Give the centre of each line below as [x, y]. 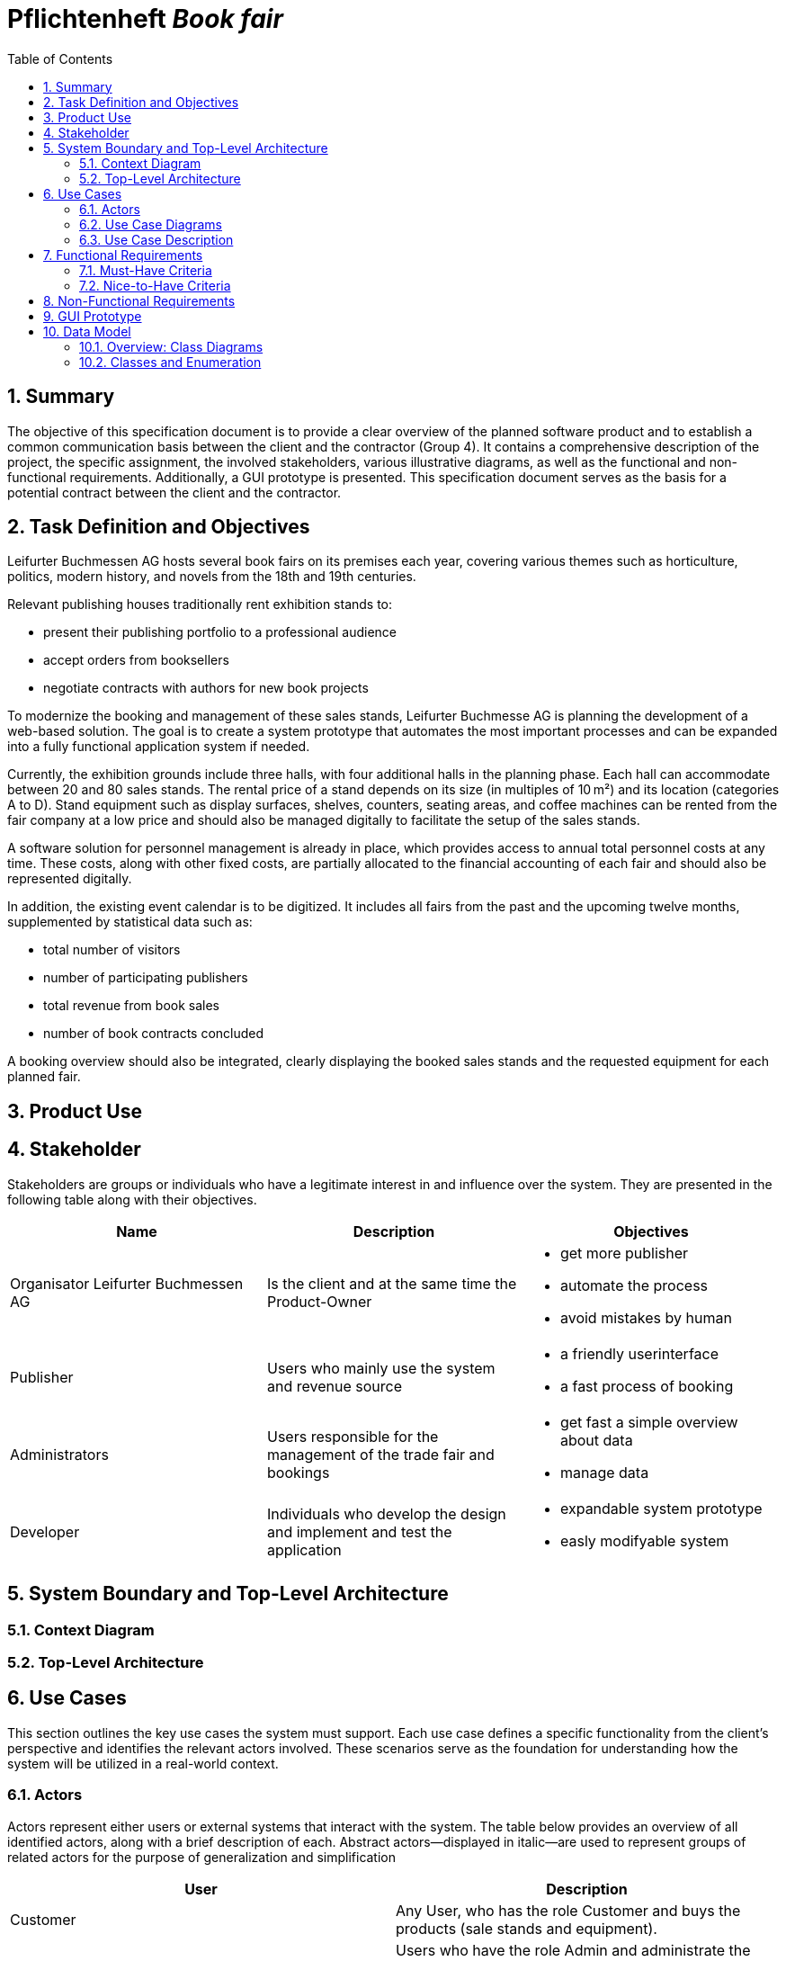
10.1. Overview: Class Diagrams [171, 346]
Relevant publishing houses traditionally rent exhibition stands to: [200, 604]
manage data [604, 1472]
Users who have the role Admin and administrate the [573, 1950]
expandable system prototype [661, 1508]
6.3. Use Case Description [156, 239]
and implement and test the [359, 1531]
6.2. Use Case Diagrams [151, 224]
